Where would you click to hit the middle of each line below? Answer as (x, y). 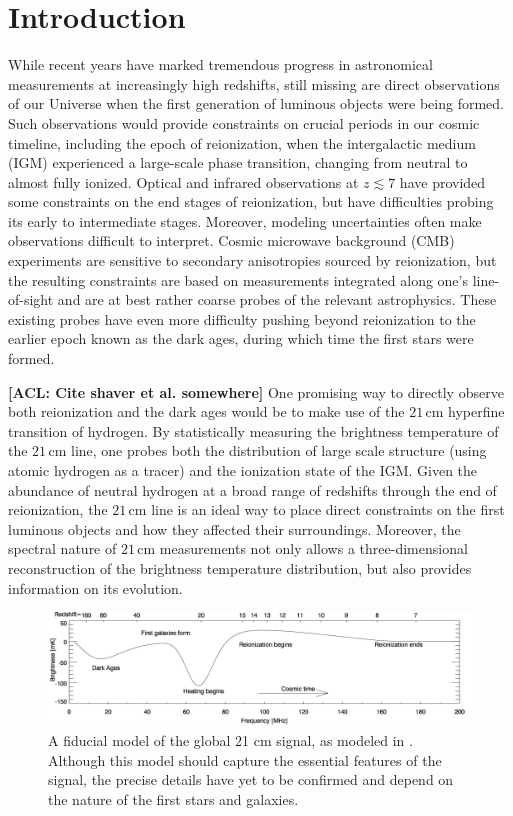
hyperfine (476, 411)
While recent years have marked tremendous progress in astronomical (220, 64)
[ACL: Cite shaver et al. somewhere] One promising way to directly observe (256, 391)
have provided (442, 181)
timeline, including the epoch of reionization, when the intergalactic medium (242, 142)
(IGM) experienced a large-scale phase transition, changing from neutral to (238, 162)
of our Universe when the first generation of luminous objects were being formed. (256, 103)
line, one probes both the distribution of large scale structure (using (278, 450)
